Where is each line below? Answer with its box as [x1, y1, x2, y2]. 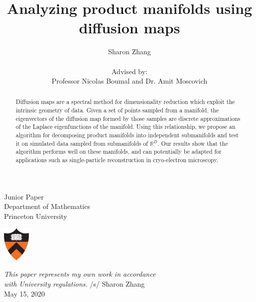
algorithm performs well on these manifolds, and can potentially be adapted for [15, 147, 222, 156]
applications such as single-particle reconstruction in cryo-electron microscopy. [15, 156, 218, 164]
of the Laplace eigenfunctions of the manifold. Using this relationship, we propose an [15, 122, 236, 131]
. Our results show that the [157, 139, 228, 147]
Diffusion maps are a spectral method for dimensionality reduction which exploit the [15, 98, 235, 106]
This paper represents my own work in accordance [4, 269, 156, 279]
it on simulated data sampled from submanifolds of [15, 139, 148, 147]
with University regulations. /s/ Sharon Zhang [4, 278, 145, 289]
